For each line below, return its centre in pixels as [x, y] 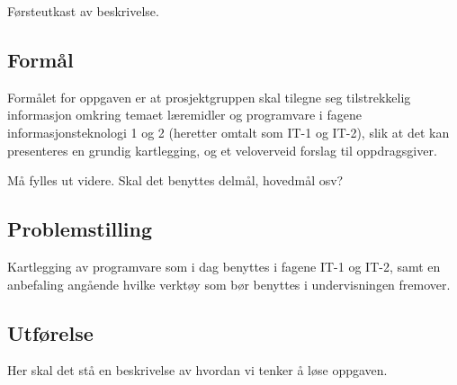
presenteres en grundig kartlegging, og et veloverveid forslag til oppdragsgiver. [222, 150]
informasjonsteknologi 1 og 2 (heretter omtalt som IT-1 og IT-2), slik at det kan [228, 132]
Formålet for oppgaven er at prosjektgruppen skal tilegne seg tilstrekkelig [209, 97]
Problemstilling [80, 229]
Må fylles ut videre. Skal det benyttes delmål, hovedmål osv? [175, 180]
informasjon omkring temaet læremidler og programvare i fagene [184, 115]
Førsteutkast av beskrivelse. [83, 11]
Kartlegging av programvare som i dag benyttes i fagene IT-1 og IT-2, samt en [224, 266]
